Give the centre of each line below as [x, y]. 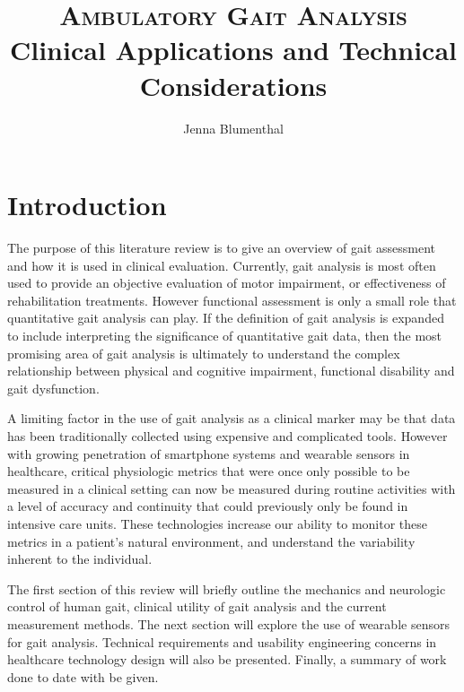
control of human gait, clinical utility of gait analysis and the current [197, 606]
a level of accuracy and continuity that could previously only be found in [208, 506]
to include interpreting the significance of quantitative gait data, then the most [225, 335]
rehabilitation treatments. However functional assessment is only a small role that [232, 300]
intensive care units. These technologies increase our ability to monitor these [218, 523]
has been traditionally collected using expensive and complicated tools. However [228, 435]
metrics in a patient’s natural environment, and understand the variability [211, 541]
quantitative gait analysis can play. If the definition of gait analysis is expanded [226, 318]
